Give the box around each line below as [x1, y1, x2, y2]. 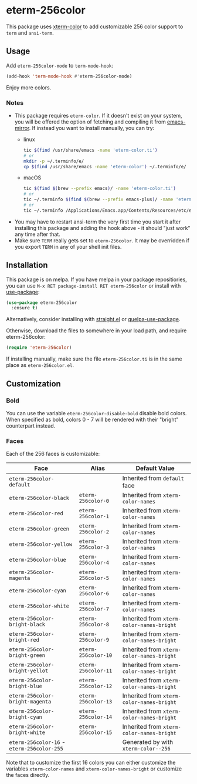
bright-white [9, 729, 46, 736]
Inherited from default [122, 474, 185, 482]
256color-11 [79, 668, 113, 674]
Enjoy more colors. [6, 84, 52, 91]
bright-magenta [9, 698, 52, 705]
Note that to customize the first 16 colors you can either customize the [6, 759, 176, 766]
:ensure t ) [11, 305, 38, 311]
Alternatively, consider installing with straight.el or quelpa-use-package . [6, 316, 181, 323]
